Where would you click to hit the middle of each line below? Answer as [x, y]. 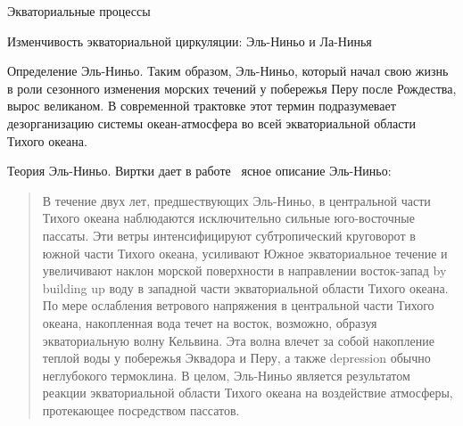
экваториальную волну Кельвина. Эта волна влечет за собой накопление [238, 340]
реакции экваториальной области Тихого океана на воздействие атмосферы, [248, 393]
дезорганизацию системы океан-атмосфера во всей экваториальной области [211, 123]
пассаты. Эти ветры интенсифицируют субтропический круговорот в [229, 235]
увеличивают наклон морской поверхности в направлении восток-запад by [244, 270]
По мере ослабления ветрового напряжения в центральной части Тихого [238, 305]
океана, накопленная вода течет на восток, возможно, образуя [210, 322]
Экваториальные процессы [79, 11]
